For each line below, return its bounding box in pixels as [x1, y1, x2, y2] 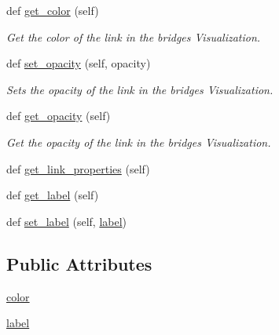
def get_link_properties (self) [6, 160, 150, 177]
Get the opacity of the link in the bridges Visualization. [6, 133, 271, 150]
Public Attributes [6, 251, 152, 275]
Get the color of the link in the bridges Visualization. [6, 28, 261, 45]
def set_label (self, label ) [6, 213, 127, 229]
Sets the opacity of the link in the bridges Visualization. [6, 81, 273, 97]
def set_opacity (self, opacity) [6, 55, 151, 71]
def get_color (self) [6, 2, 99, 18]
